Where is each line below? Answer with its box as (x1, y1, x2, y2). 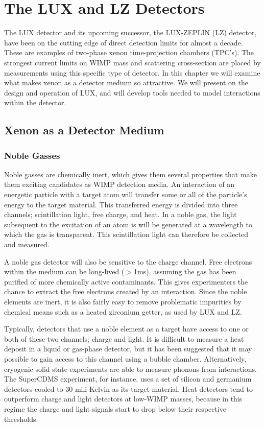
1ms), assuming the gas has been (133, 266, 236, 277)
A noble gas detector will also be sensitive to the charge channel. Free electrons (4, 256, 252, 267)
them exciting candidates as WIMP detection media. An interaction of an (4, 179, 235, 190)
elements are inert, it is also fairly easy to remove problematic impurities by (4, 296, 242, 306)
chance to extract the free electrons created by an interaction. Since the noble (4, 286, 247, 297)
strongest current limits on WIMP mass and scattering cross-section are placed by (4, 57, 261, 67)
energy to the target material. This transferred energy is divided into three (4, 199, 238, 209)
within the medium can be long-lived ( (4, 266, 125, 277)
